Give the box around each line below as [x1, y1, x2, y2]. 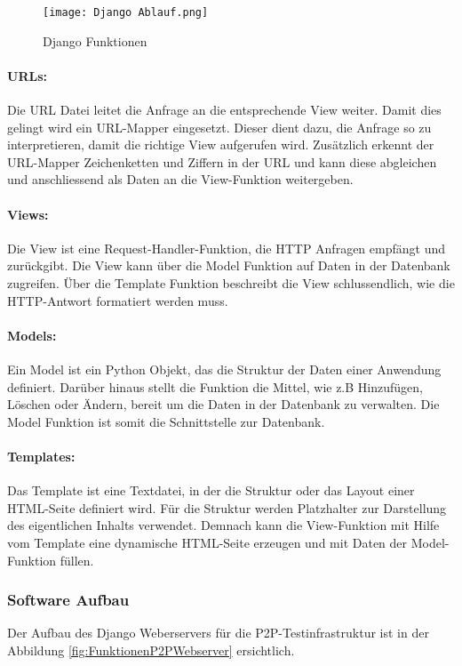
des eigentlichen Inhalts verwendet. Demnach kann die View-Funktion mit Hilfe [7, 516, 440, 534]
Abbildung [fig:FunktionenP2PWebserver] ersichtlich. [7, 640, 295, 659]
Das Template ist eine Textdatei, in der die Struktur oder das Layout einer [7, 481, 415, 500]
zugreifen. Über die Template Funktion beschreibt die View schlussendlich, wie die [7, 274, 455, 292]
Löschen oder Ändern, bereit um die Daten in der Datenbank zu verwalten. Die [7, 395, 440, 413]
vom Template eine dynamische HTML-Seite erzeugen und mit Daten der [7, 533, 408, 551]
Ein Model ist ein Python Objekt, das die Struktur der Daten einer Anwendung [7, 359, 442, 378]
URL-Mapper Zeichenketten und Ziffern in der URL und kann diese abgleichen [7, 152, 437, 171]
